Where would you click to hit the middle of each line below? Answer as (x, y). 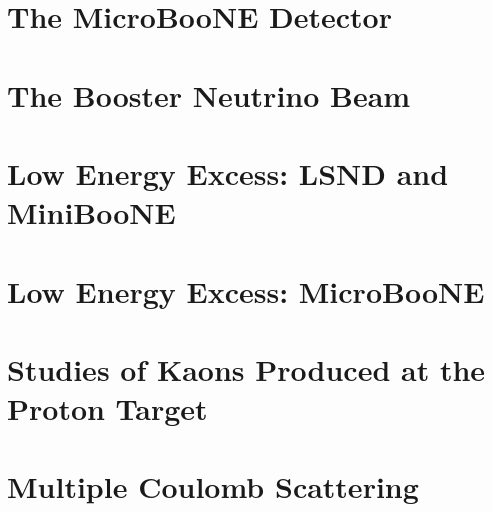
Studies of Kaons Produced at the (246, 368)
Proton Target (107, 408)
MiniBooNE (91, 212)
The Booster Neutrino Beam (209, 94)
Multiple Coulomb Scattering (213, 486)
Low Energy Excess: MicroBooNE (246, 290)
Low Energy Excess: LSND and (228, 172)
